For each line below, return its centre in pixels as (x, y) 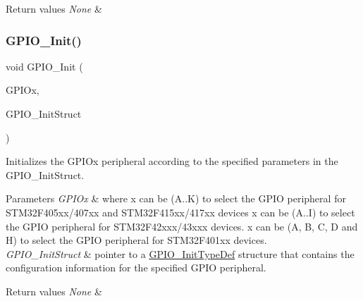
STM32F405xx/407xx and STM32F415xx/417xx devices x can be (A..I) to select (180, 212)
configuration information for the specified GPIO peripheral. (136, 268)
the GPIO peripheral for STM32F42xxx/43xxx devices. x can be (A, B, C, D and (182, 226)
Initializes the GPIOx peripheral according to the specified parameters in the (172, 161)
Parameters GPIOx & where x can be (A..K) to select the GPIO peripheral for (176, 198)
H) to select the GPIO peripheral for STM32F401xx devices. (136, 240)
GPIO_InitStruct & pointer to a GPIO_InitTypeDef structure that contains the (180, 253)
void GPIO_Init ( (44, 66)
